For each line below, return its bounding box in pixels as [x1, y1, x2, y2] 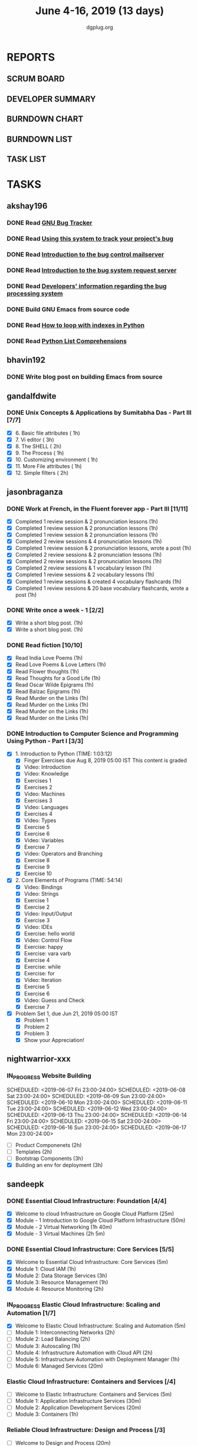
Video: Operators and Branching [24, 850, 103, 857]
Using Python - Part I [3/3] [6, 737, 84, 745]
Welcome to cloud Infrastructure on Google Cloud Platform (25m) [15, 1210, 175, 1217]
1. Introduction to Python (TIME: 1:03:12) [15, 750, 113, 757]
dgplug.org [86, 24, 114, 31]
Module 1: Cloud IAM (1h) [15, 1265, 76, 1272]
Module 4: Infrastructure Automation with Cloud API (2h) [15, 1349, 153, 1356]
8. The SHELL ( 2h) [15, 442, 62, 449]
